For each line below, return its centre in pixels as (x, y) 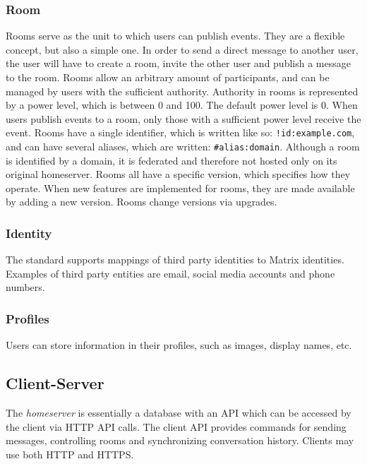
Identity (29, 233)
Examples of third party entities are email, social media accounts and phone (170, 273)
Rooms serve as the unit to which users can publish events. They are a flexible (175, 36)
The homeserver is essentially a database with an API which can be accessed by (179, 413)
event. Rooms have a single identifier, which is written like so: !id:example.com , (180, 132)
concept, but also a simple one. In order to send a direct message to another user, (182, 49)
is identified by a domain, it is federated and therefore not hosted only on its (172, 160)
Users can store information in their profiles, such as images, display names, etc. (179, 345)
